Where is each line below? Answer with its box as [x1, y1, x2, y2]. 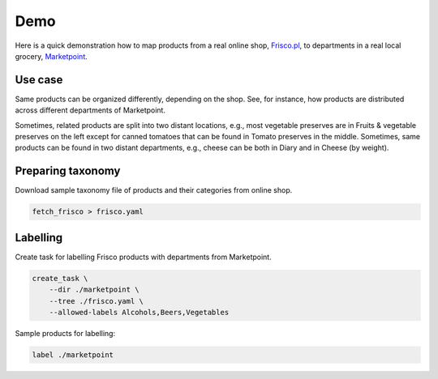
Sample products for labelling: [15, 328, 116, 338]
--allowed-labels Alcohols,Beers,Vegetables [49, 308, 230, 317]
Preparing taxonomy [15, 164, 121, 178]
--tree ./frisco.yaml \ [49, 296, 144, 305]
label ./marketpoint [32, 350, 114, 360]
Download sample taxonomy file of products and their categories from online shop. [15, 185, 293, 195]
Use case [15, 73, 63, 87]
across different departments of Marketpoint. [15, 105, 166, 115]
